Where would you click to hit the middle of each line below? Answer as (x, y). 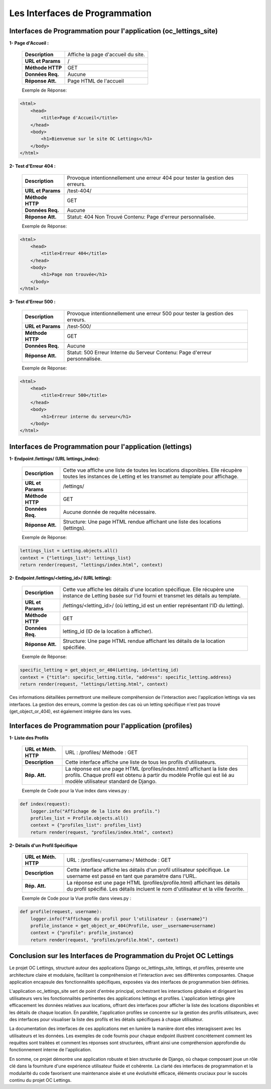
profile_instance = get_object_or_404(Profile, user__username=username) (123, 926)
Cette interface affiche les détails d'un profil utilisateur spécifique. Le (148, 870)
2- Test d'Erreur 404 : (33, 166)
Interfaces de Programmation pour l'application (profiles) (101, 726)
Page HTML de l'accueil (96, 81)
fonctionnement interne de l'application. (51, 1050)
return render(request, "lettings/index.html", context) (91, 565)
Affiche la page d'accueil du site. (106, 54)
